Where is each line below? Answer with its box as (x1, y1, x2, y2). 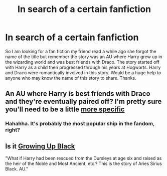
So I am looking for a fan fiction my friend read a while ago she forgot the (5, 48, 156, 54)
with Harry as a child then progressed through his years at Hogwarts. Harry (5, 64, 161, 70)
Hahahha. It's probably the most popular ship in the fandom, (5, 120, 155, 127)
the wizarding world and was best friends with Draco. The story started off (5, 59, 159, 65)
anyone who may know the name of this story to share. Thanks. (5, 75, 136, 81)
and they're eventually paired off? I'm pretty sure (5, 97, 162, 106)
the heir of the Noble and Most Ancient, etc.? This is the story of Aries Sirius (5, 160, 162, 166)
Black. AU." (5, 166, 29, 172)
